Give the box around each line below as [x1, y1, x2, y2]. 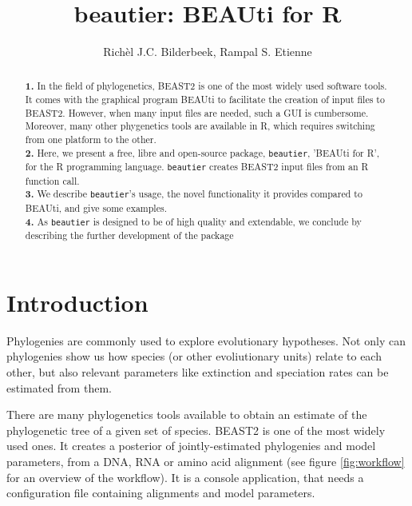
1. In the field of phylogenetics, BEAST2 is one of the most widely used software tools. [25, 78, 387, 93]
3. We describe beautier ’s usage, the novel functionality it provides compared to [25, 187, 362, 201]
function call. [25, 173, 80, 187]
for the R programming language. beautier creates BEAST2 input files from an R [25, 160, 369, 173]
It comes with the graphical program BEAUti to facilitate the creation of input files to [25, 93, 385, 106]
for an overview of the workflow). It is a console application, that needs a [6, 468, 364, 485]
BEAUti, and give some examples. [25, 201, 167, 214]
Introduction [6, 285, 149, 318]
